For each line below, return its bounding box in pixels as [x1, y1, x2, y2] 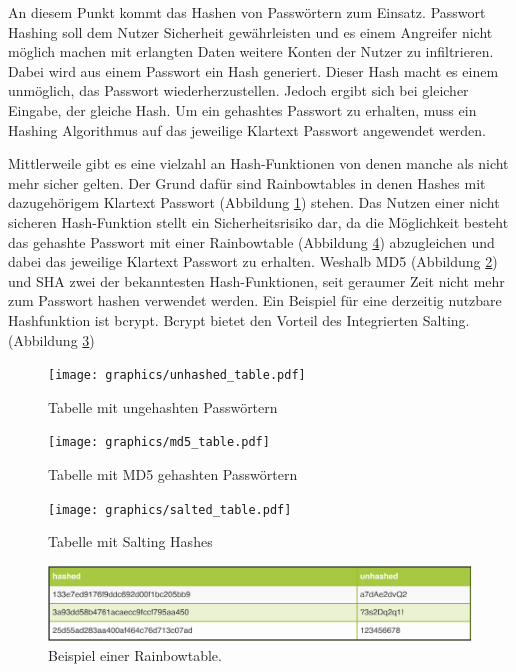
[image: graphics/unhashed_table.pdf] [48, 368, 306, 383]
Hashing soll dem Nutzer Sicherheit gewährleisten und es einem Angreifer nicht [8, 21, 493, 42]
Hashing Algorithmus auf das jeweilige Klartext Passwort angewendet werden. [8, 119, 486, 140]
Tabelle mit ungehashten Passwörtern [48, 396, 278, 417]
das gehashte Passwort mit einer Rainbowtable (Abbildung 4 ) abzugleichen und [8, 231, 495, 252]
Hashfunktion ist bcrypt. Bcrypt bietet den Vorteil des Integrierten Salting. [8, 309, 470, 330]
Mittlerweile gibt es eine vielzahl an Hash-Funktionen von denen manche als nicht [8, 153, 509, 174]
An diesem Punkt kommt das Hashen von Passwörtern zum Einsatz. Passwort [8, 2, 486, 22]
